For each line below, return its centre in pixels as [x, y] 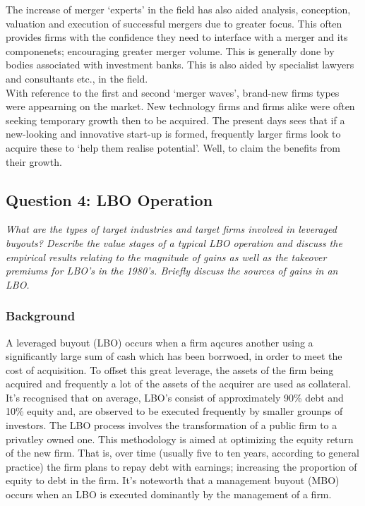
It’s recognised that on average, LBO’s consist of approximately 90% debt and [175, 397]
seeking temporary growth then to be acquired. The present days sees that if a [175, 120]
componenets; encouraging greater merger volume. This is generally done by [170, 50]
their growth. [34, 161]
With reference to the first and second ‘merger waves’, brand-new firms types [173, 92]
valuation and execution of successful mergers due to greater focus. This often [174, 23]
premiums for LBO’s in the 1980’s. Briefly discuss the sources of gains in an [172, 271]
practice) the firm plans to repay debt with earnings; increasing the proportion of [181, 466]
